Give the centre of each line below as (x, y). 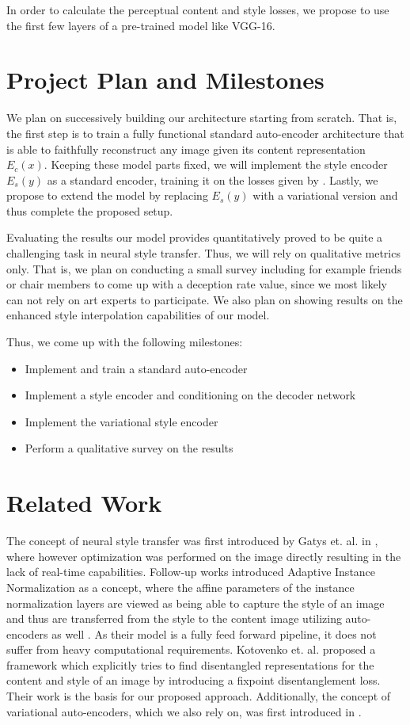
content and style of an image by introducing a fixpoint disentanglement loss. (194, 680)
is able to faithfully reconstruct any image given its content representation (186, 149)
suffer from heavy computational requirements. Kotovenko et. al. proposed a (191, 649)
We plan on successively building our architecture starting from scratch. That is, (202, 118)
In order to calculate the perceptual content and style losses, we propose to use (198, 10)
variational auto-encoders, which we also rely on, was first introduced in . (184, 711)
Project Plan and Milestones (165, 80)
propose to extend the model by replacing (107, 195)
